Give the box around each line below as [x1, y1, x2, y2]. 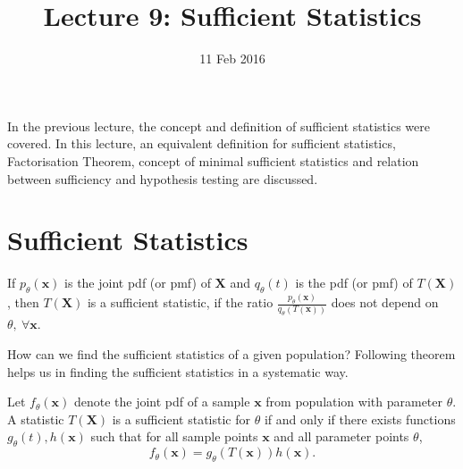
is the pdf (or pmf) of [295, 273, 413, 292]
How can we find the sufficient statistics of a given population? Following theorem [7, 345, 456, 364]
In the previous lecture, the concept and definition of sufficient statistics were [7, 116, 430, 135]
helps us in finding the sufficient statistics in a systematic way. [7, 362, 349, 381]
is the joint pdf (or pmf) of [64, 273, 211, 292]
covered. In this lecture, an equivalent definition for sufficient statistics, [7, 134, 396, 153]
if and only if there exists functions [264, 409, 456, 428]
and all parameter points [274, 427, 409, 446]
